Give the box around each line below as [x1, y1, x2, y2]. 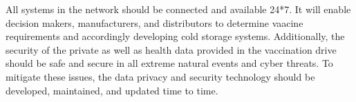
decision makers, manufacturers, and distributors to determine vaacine [6, 15, 303, 30]
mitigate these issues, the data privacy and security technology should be [6, 69, 315, 83]
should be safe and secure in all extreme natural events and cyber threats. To [6, 56, 333, 70]
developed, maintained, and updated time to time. [6, 83, 218, 97]
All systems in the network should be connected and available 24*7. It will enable [6, 2, 351, 16]
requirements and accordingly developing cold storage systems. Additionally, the [6, 29, 345, 43]
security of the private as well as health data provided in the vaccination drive [6, 42, 337, 57]
